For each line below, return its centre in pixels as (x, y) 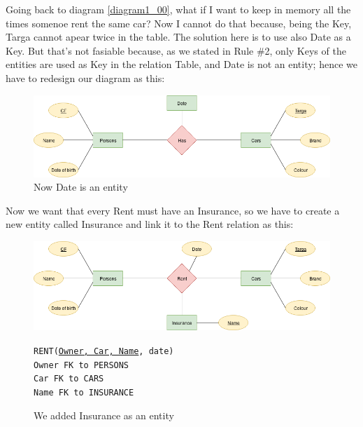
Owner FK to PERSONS (81, 365)
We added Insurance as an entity (104, 415)
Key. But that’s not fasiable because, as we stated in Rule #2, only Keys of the (176, 50)
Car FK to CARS (69, 379)
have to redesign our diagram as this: (85, 77)
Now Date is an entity (81, 187)
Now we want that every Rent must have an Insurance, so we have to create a (173, 210)
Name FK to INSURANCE (84, 393)
